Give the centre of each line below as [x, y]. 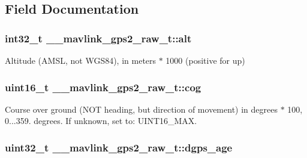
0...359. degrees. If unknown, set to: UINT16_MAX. [101, 121]
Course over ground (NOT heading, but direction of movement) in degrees [141, 109]
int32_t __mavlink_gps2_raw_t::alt [98, 38]
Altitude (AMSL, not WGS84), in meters [81, 60]
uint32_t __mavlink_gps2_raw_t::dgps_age [119, 147]
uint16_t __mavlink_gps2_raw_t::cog [103, 87]
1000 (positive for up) [205, 60]
